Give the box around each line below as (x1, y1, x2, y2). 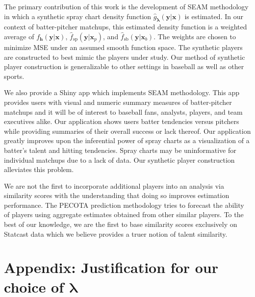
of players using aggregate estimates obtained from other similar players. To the (4, 209, 244, 220)
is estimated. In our (184, 11, 243, 21)
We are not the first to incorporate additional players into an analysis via (4, 180, 224, 191)
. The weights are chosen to (153, 31, 236, 41)
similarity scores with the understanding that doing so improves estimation (4, 190, 229, 200)
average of (4, 31, 34, 41)
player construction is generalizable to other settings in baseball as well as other (4, 61, 244, 72)
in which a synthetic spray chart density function (4, 11, 152, 21)
